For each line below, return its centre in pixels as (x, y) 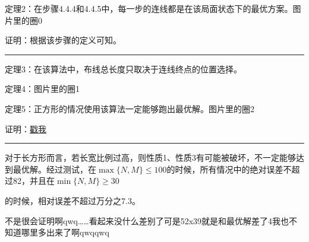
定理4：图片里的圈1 (42, 89)
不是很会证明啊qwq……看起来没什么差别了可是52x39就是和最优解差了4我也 (147, 220)
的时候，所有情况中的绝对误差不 (229, 169)
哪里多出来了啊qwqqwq (65, 232)
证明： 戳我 (26, 128)
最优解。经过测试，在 (54, 169)
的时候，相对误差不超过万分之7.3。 (72, 200)
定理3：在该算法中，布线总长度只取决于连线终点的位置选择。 (123, 69)
